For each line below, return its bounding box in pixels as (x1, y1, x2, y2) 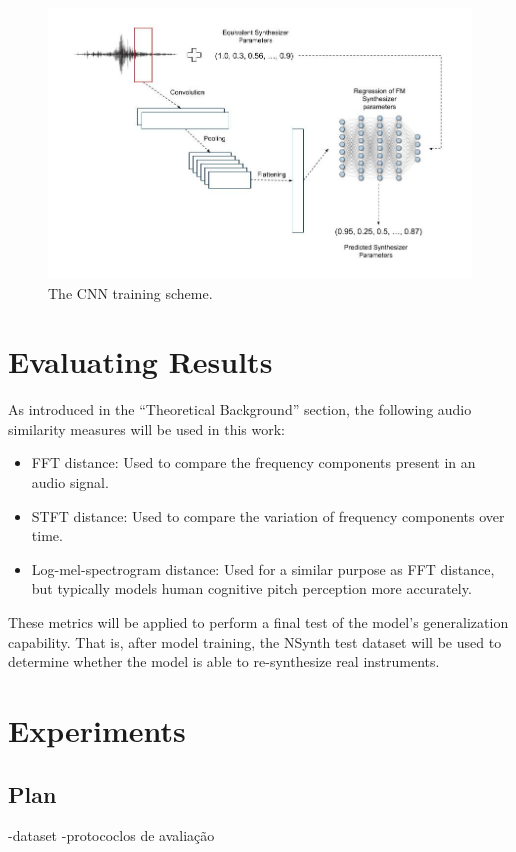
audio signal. (31, 472, 109, 493)
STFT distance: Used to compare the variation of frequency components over (31, 505, 505, 526)
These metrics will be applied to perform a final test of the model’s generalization (8, 611, 509, 632)
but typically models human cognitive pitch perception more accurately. (31, 578, 472, 599)
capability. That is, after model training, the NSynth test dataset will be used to (8, 631, 502, 652)
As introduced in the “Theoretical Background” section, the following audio (8, 399, 472, 420)
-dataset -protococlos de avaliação (8, 825, 215, 846)
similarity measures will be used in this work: (8, 418, 285, 439)
